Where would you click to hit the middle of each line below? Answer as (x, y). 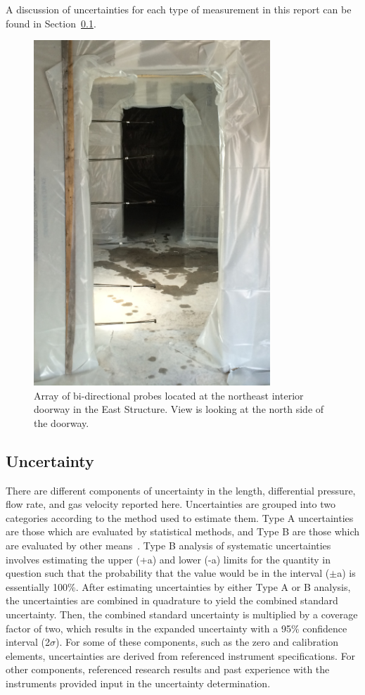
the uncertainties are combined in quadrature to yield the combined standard (172, 600)
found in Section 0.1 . (51, 23)
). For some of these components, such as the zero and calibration (197, 642)
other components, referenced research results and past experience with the (168, 669)
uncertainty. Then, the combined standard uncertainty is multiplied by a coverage (182, 614)
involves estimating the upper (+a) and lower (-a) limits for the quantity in (168, 559)
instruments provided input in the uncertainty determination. (138, 683)
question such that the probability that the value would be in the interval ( (168, 573)
